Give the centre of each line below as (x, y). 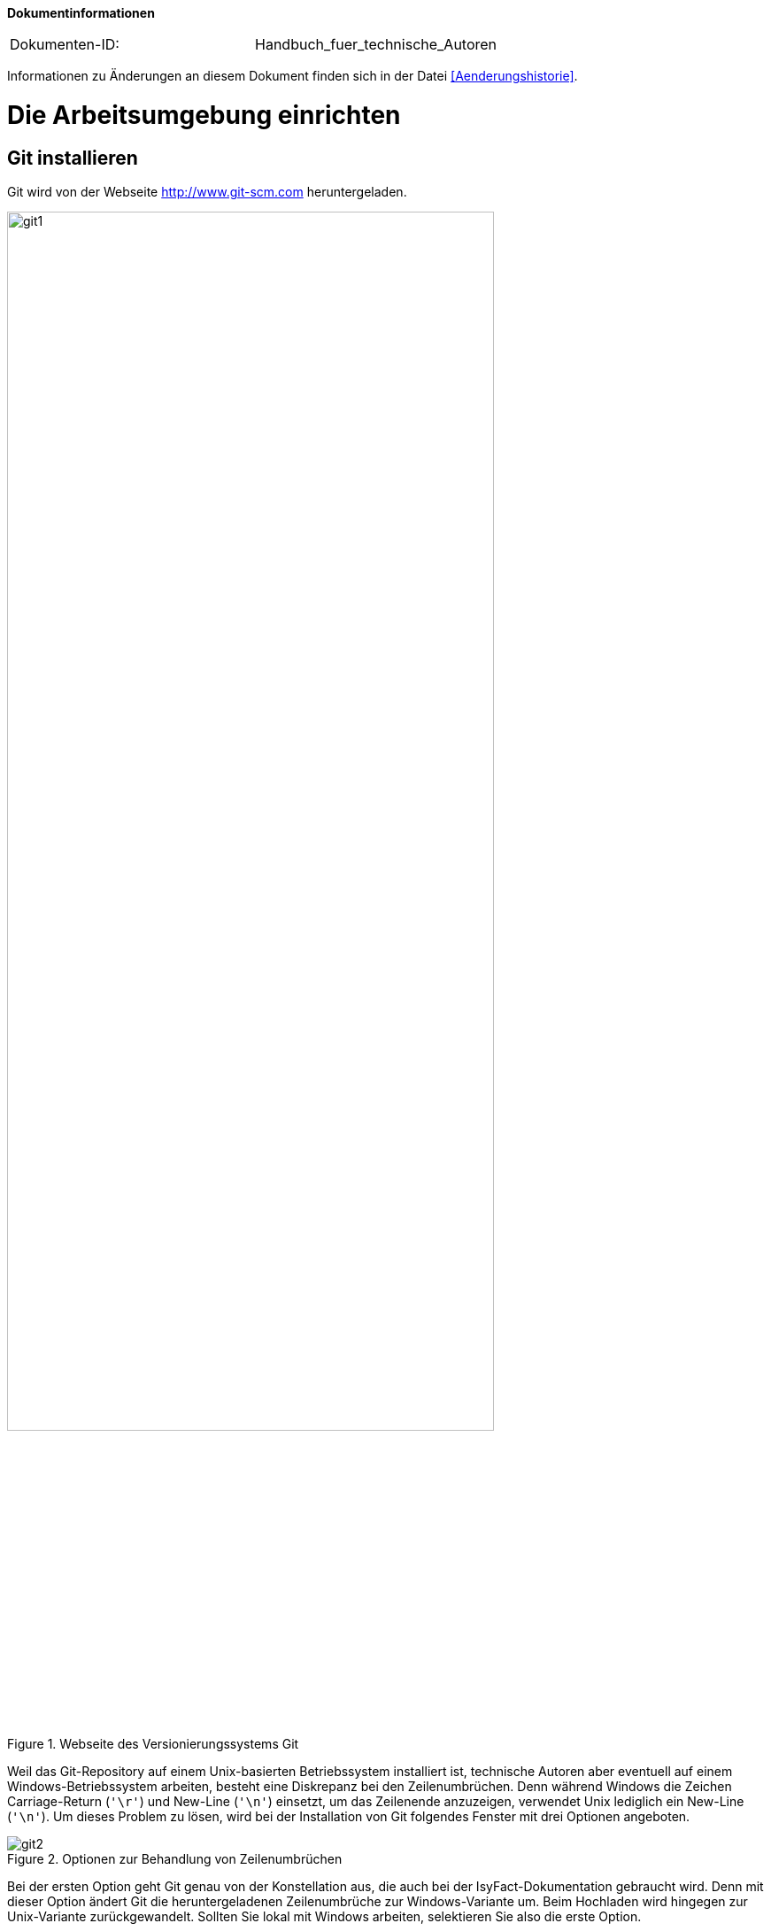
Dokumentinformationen (81, 13)
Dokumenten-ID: (65, 44)
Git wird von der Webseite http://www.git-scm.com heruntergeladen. (207, 191)
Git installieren (73, 158)
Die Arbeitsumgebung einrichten (204, 115)
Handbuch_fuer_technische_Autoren (376, 44)
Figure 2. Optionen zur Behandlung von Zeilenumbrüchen (175, 1858)
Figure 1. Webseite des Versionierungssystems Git (153, 1743)
